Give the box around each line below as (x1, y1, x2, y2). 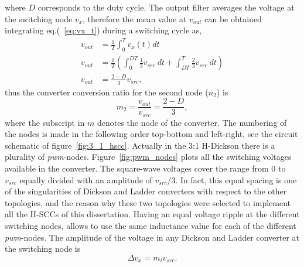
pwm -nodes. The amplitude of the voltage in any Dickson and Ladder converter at (5, 231, 300, 243)
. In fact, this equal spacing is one (175, 173, 297, 186)
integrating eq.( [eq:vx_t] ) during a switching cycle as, (5, 24, 202, 36)
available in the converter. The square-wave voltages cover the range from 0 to (5, 162, 286, 174)
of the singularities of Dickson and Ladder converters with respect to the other (5, 185, 287, 197)
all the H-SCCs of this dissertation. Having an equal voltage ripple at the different (5, 208, 300, 220)
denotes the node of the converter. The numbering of (97, 116, 287, 128)
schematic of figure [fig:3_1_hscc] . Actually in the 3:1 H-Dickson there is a (5, 139, 275, 151)
